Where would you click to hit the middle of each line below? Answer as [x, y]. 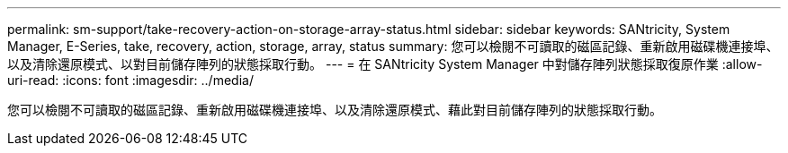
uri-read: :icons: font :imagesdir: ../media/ [130, 80]
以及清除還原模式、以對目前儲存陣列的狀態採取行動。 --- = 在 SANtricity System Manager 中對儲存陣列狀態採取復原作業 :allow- [385, 64]
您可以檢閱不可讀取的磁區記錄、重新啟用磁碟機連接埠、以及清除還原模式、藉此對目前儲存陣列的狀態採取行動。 [335, 110]
